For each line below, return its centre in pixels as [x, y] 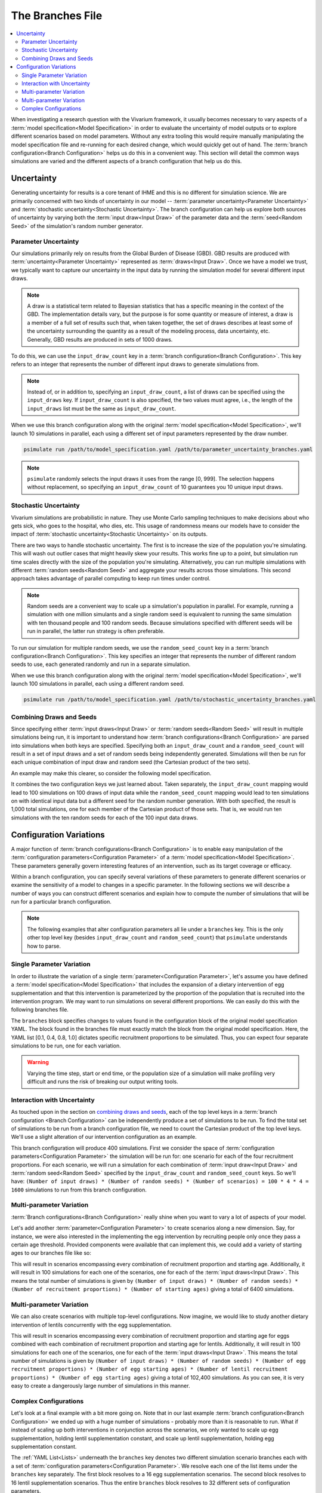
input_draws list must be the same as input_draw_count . [102, 408]
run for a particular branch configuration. [61, 902]
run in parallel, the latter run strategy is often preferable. [96, 631]
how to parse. [44, 946]
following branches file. [40, 1010]
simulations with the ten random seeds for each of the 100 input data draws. [105, 818]
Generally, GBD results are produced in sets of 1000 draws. [100, 339]
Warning [38, 1062]
